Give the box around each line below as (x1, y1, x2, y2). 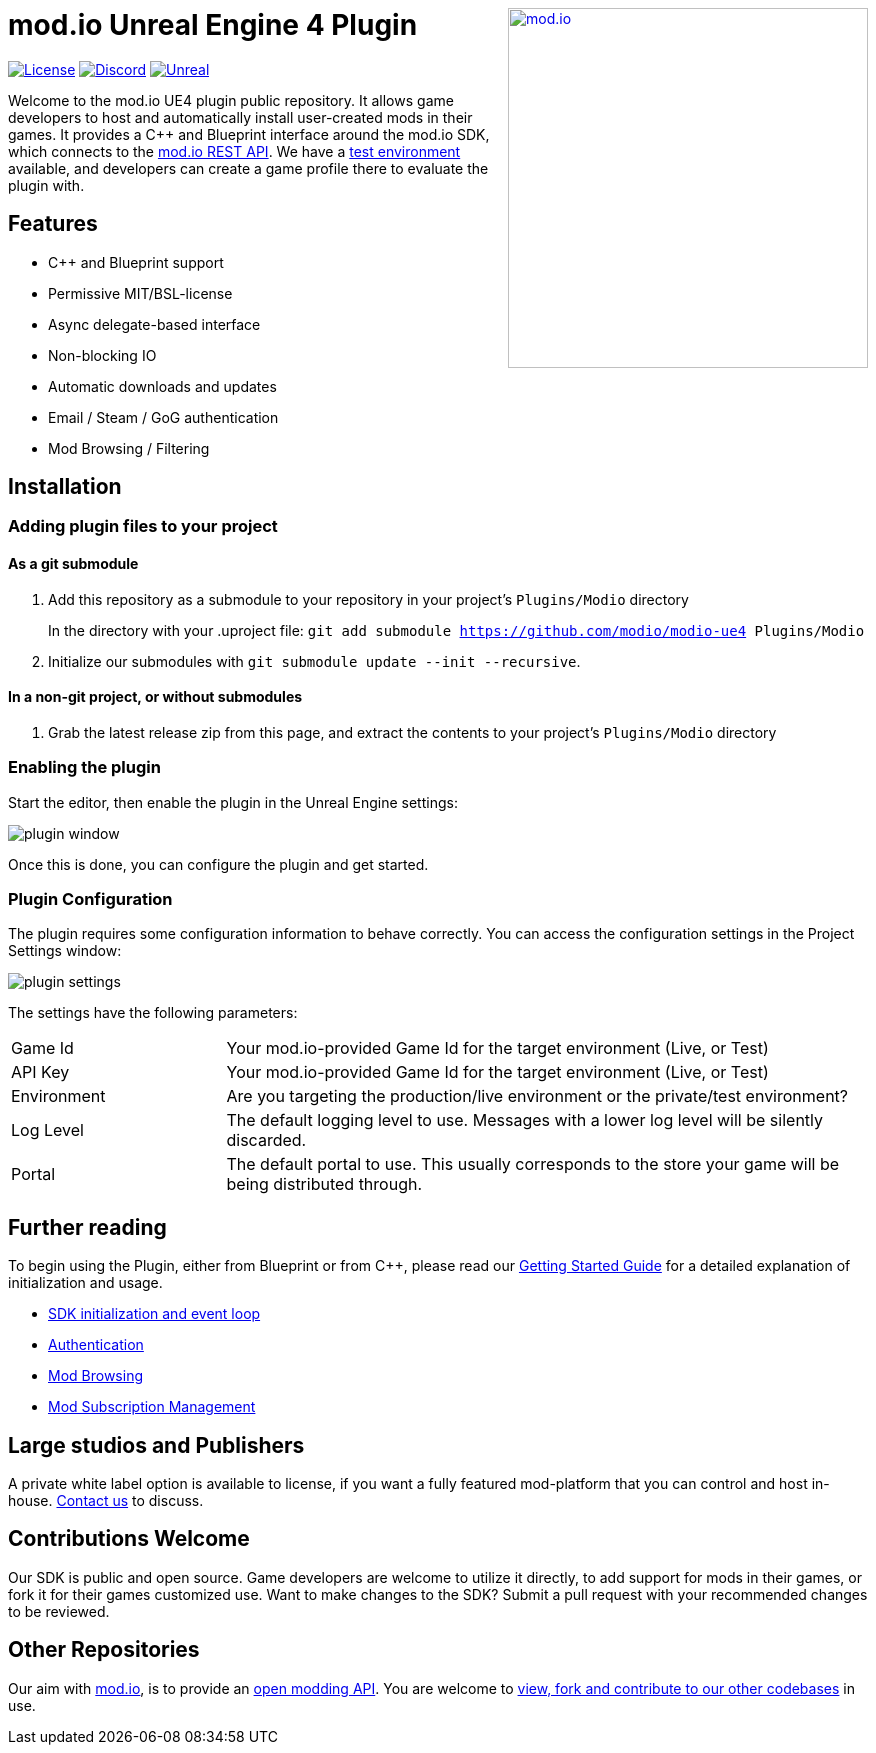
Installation (8, 474, 122, 500)
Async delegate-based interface (48, 315, 261, 333)
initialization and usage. (8, 1274, 163, 1292)
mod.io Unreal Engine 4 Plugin (8, 8, 418, 42)
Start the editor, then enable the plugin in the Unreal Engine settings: (8, 793, 458, 811)
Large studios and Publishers (8, 1432, 305, 1458)
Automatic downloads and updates (48, 377, 277, 395)
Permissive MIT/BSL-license (48, 284, 233, 302)
